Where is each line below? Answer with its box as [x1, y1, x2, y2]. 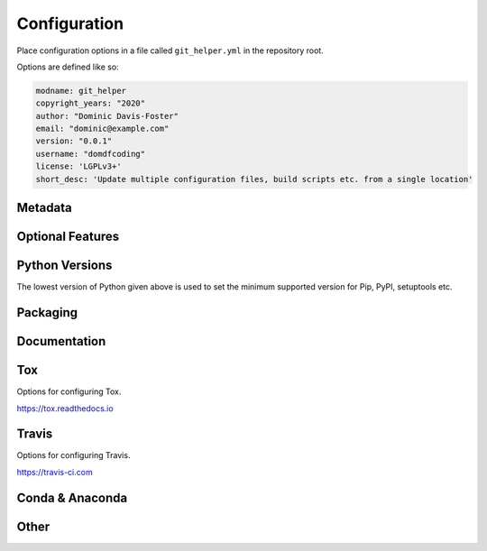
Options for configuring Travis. [16, 450, 131, 461]
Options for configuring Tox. [16, 386, 122, 397]
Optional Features [16, 229, 120, 244]
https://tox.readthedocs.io [16, 402, 114, 414]
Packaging [16, 305, 78, 320]
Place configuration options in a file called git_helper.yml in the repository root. [16, 45, 324, 56]
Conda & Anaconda [16, 490, 128, 505]
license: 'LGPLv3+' [35, 161, 122, 171]
